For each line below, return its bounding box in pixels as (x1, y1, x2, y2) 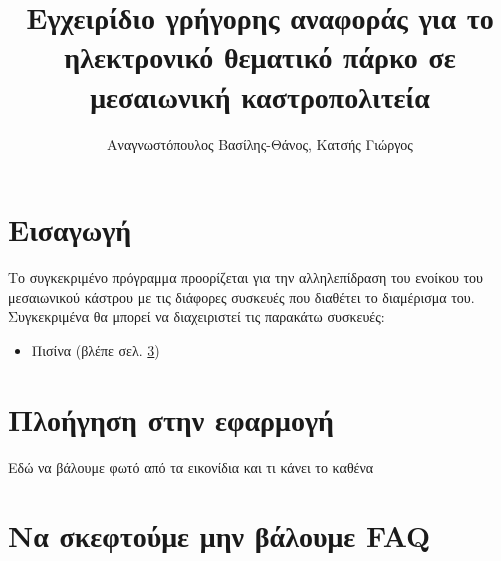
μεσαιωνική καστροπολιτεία (90, 75, 430, 116)
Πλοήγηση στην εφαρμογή (8, 398, 334, 439)
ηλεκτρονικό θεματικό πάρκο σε (64, 36, 456, 77)
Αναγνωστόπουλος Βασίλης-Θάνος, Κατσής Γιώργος (107, 133, 413, 154)
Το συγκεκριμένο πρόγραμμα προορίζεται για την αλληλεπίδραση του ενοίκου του (8, 267, 484, 288)
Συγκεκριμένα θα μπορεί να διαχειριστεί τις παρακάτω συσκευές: (8, 306, 385, 327)
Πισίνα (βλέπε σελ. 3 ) (31, 339, 160, 360)
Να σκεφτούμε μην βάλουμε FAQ (8, 515, 431, 556)
